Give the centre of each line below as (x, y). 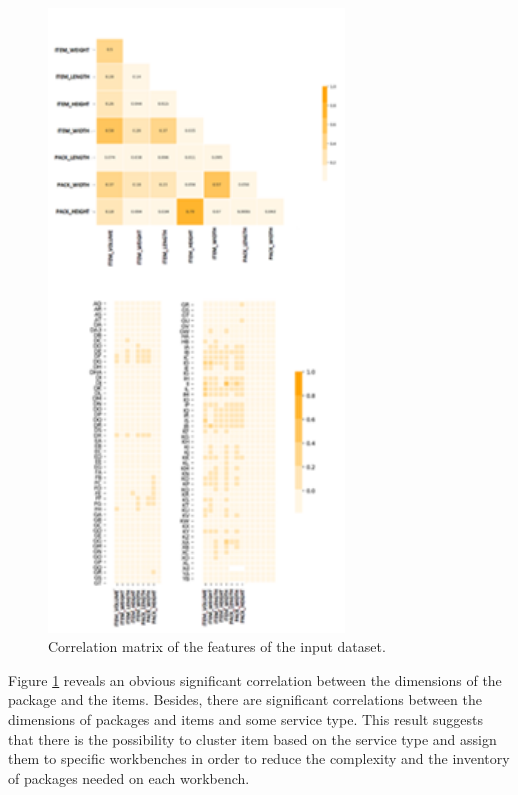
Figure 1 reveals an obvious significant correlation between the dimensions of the (255, 679)
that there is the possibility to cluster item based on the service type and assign (252, 738)
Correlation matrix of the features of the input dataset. (217, 646)
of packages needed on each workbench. (129, 777)
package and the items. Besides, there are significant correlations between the (245, 699)
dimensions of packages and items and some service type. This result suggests (245, 718)
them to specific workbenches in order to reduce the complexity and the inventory (259, 758)
